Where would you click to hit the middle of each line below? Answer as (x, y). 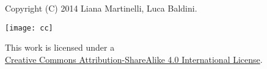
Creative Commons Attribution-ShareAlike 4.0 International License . (134, 59)
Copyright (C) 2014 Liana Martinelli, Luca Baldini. (101, 8)
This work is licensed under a (60, 47)
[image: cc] (29, 28)
